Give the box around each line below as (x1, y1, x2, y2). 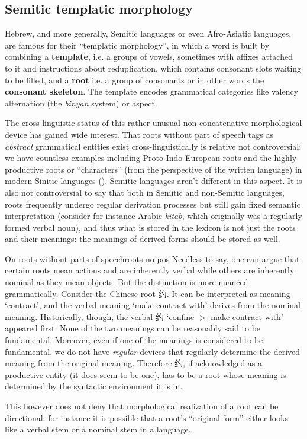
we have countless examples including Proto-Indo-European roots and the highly (5, 151, 297, 164)
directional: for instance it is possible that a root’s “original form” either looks (5, 411, 289, 424)
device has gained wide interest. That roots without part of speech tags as (5, 128, 273, 140)
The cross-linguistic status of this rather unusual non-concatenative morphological (5, 117, 302, 129)
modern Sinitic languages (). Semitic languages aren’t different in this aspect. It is (5, 175, 302, 187)
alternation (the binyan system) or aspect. (5, 96, 157, 109)
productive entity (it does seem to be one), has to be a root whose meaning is (5, 368, 286, 380)
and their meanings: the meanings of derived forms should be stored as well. (5, 233, 280, 245)
